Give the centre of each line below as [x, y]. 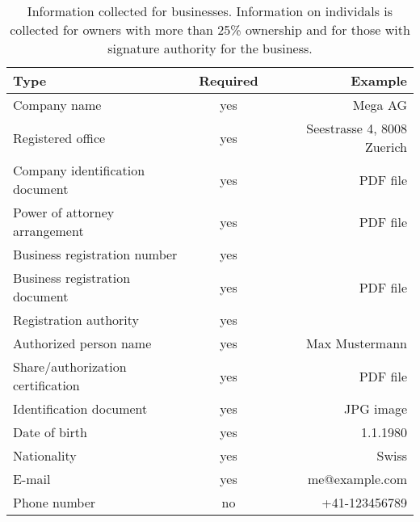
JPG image [376, 408]
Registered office [59, 137]
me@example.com [357, 479]
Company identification [79, 170]
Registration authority [76, 320]
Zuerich [386, 147]
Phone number [55, 502]
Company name [57, 105]
